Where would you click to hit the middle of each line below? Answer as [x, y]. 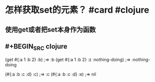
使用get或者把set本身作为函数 [51, 30]
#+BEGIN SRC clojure [36, 47]
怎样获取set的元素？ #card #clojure [77, 10]
